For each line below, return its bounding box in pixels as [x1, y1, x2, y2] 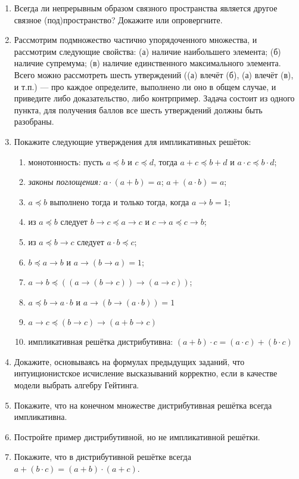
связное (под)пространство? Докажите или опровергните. [14, 13, 223, 26]
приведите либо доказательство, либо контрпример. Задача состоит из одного [14, 92, 295, 104]
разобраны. [14, 115, 54, 128]
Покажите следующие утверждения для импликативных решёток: [14, 135, 251, 147]
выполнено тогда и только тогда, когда [49, 195, 189, 208]
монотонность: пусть [28, 155, 104, 168]
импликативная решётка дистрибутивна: [28, 335, 173, 348]
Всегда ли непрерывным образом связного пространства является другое [14, 2, 278, 14]
